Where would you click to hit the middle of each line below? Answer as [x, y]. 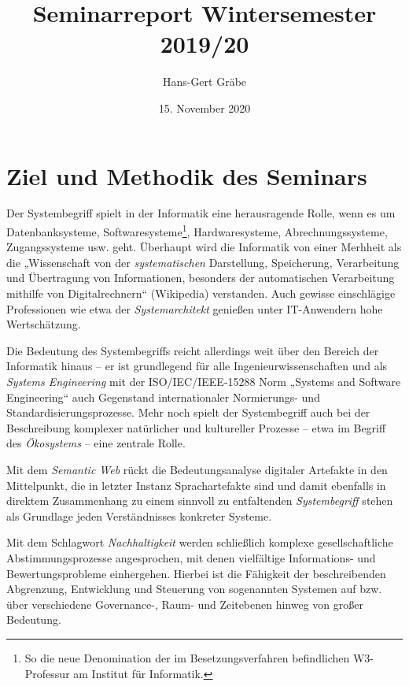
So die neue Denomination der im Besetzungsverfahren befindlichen [187, 657]
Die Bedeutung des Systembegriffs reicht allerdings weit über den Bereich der [193, 350]
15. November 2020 [204, 108]
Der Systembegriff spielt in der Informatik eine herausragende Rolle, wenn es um [201, 213]
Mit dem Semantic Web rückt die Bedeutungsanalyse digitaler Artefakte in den [197, 469]
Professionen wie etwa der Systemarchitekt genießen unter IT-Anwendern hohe [195, 308]
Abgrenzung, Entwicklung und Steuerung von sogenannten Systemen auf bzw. [194, 589]
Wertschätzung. [44, 324]
